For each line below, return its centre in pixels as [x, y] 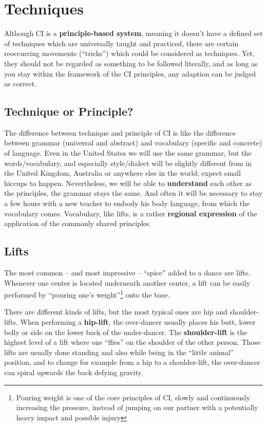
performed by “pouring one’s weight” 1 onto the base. [87, 294]
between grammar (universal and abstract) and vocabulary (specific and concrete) [133, 143]
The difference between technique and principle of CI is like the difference [120, 132]
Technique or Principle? [69, 111]
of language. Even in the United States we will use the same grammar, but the [128, 153]
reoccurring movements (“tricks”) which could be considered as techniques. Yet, [129, 53]
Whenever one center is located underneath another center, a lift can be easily [127, 282]
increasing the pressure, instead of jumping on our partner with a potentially [137, 407]
